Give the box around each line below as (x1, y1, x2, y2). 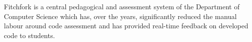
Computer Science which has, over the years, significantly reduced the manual (4, 11, 237, 21)
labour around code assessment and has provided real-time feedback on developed (4, 21, 249, 31)
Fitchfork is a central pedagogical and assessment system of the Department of (4, 1, 240, 11)
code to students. (4, 30, 55, 40)
